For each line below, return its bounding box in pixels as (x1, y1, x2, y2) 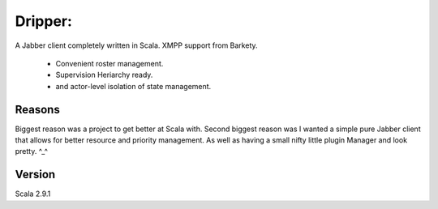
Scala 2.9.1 (15, 189, 51, 198)
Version (15, 168, 56, 181)
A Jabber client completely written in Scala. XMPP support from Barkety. (15, 41, 259, 50)
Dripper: (15, 12, 73, 30)
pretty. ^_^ (15, 147, 49, 156)
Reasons (15, 102, 60, 117)
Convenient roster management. (55, 58, 164, 68)
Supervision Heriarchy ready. (55, 70, 153, 80)
